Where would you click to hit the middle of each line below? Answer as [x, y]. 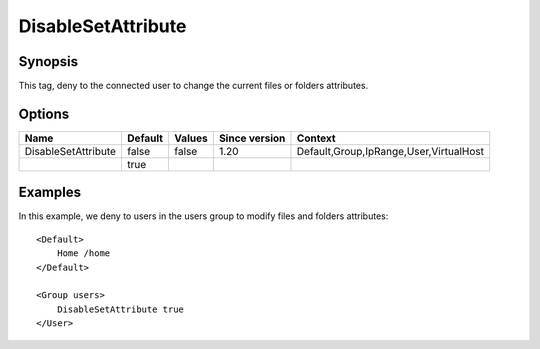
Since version [252, 138]
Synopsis [48, 61]
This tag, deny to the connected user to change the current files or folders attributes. [193, 86]
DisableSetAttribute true [120, 309]
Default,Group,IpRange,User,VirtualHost [390, 151]
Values [191, 138]
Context [316, 138]
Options [44, 113]
